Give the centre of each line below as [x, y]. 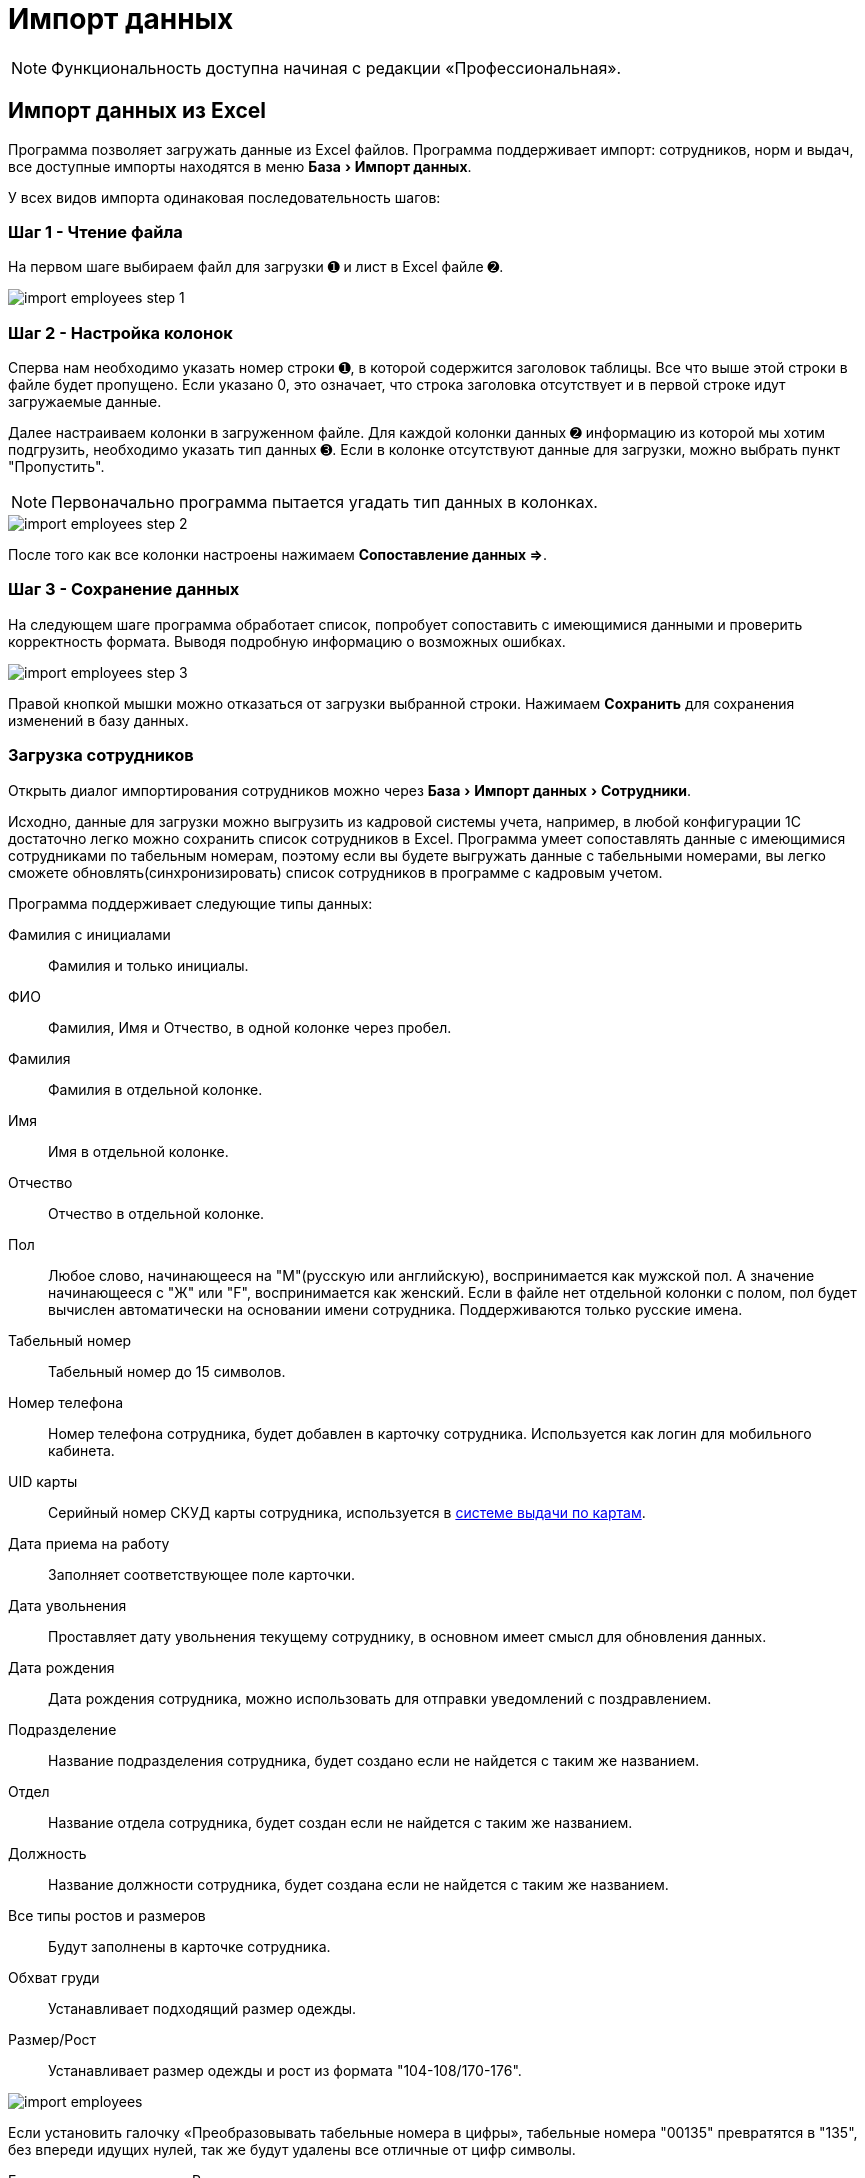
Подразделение [62, 1729]
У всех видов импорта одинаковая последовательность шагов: [224, 197]
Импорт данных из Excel [137, 111]
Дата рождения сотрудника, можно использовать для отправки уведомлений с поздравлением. [380, 1698]
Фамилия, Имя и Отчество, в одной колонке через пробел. [250, 1027]
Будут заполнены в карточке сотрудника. [189, 1946]
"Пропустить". [56, 467]
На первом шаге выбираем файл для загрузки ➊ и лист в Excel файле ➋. [256, 267]
